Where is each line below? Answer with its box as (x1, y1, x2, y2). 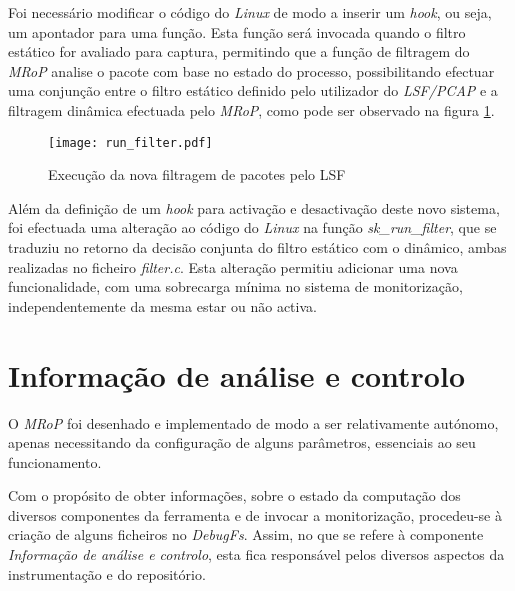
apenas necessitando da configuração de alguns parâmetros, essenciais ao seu (8, 432, 476, 453)
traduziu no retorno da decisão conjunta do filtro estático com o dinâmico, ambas (8, 237, 507, 257)
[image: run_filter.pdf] (48, 135, 213, 150)
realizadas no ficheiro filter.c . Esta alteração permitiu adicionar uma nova (8, 256, 458, 277)
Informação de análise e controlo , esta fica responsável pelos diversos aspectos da (8, 544, 505, 565)
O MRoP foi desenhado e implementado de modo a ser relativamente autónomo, (8, 412, 499, 433)
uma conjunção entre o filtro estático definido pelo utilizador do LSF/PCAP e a (8, 80, 498, 101)
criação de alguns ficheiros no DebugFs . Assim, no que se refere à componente (8, 524, 484, 545)
